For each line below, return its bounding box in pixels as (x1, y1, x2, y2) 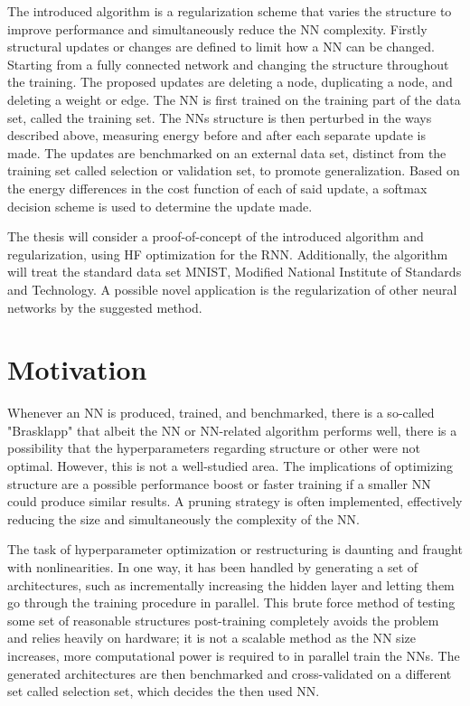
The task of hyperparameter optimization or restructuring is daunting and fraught (7, 540, 463, 559)
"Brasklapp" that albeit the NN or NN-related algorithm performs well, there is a (7, 420, 457, 439)
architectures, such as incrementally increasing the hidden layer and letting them (7, 575, 455, 594)
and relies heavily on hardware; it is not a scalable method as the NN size (7, 628, 416, 647)
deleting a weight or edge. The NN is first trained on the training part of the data (7, 89, 461, 108)
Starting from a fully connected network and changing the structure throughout (7, 54, 449, 73)
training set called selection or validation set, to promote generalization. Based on (7, 161, 460, 180)
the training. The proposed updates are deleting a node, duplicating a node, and (7, 72, 453, 91)
